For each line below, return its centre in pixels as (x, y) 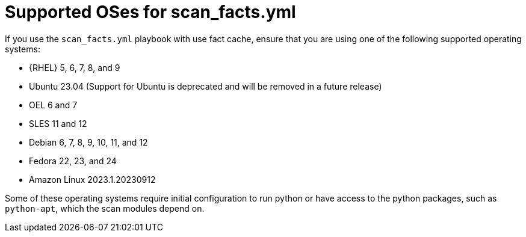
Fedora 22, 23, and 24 (73, 161)
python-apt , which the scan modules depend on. (105, 208)
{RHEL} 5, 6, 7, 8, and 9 (75, 67)
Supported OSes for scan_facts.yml (150, 12)
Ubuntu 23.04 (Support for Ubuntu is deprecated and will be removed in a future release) (206, 86)
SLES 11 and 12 (58, 123)
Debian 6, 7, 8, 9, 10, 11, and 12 (88, 142)
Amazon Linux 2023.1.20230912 (92, 179)
